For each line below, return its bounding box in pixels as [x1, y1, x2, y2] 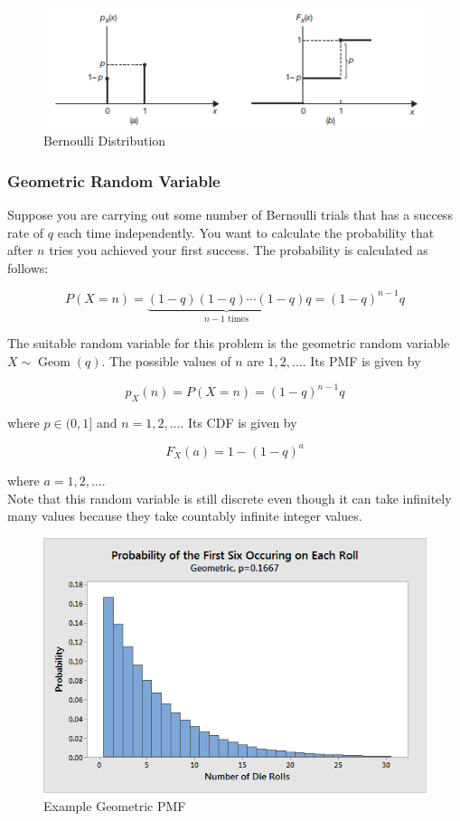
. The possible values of [101, 352, 231, 370]
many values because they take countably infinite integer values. [7, 506, 362, 525]
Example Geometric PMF [43, 797, 186, 816]
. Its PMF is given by [302, 352, 421, 370]
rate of [7, 222, 44, 241]
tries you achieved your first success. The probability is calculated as [49, 241, 428, 260]
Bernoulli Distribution [43, 131, 166, 150]
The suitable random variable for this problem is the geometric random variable [7, 334, 450, 353]
